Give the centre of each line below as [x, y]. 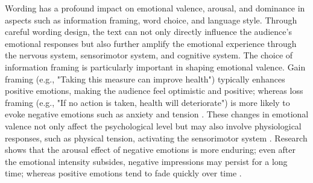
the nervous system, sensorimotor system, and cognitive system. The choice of [149, 55]
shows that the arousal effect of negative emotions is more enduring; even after [150, 150]
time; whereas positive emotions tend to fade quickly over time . [123, 173]
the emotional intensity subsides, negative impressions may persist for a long [146, 161]
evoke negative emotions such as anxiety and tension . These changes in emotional [157, 114]
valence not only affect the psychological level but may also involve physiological [153, 126]
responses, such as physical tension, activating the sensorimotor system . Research [156, 138]
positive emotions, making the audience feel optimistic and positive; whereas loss [154, 91]
